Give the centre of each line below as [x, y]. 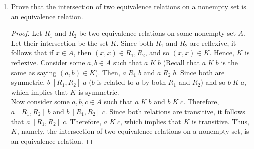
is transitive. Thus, [221, 121]
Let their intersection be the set [60, 43]
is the [229, 62]
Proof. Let [27, 33]
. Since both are [200, 72]
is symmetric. [99, 91]
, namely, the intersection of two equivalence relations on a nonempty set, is [133, 131]
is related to [115, 82]
